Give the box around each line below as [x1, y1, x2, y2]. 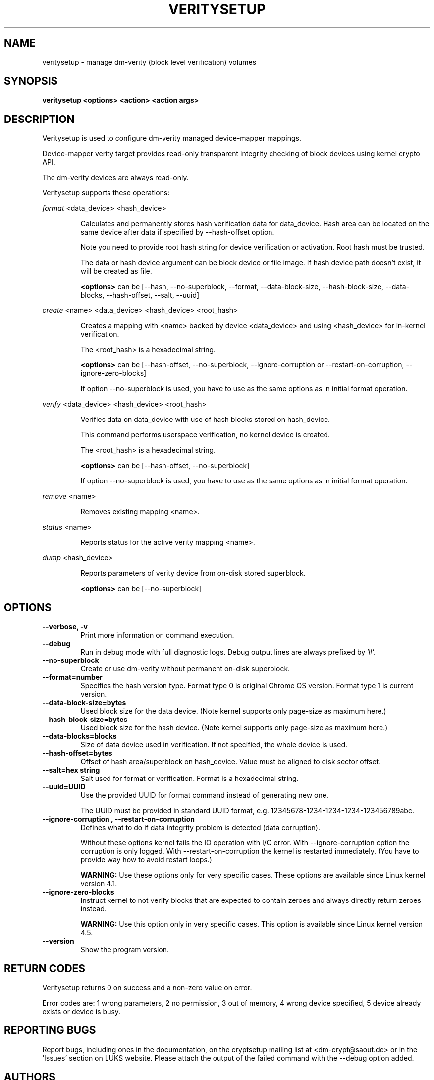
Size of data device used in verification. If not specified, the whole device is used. [80, 740, 348, 749]
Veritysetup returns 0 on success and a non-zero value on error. [42, 983, 252, 992]
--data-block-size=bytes [42, 698, 126, 707]
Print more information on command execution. [80, 631, 234, 640]
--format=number [42, 673, 103, 682]
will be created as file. [80, 267, 152, 276]
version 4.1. [80, 879, 117, 888]
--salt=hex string [42, 766, 100, 775]
